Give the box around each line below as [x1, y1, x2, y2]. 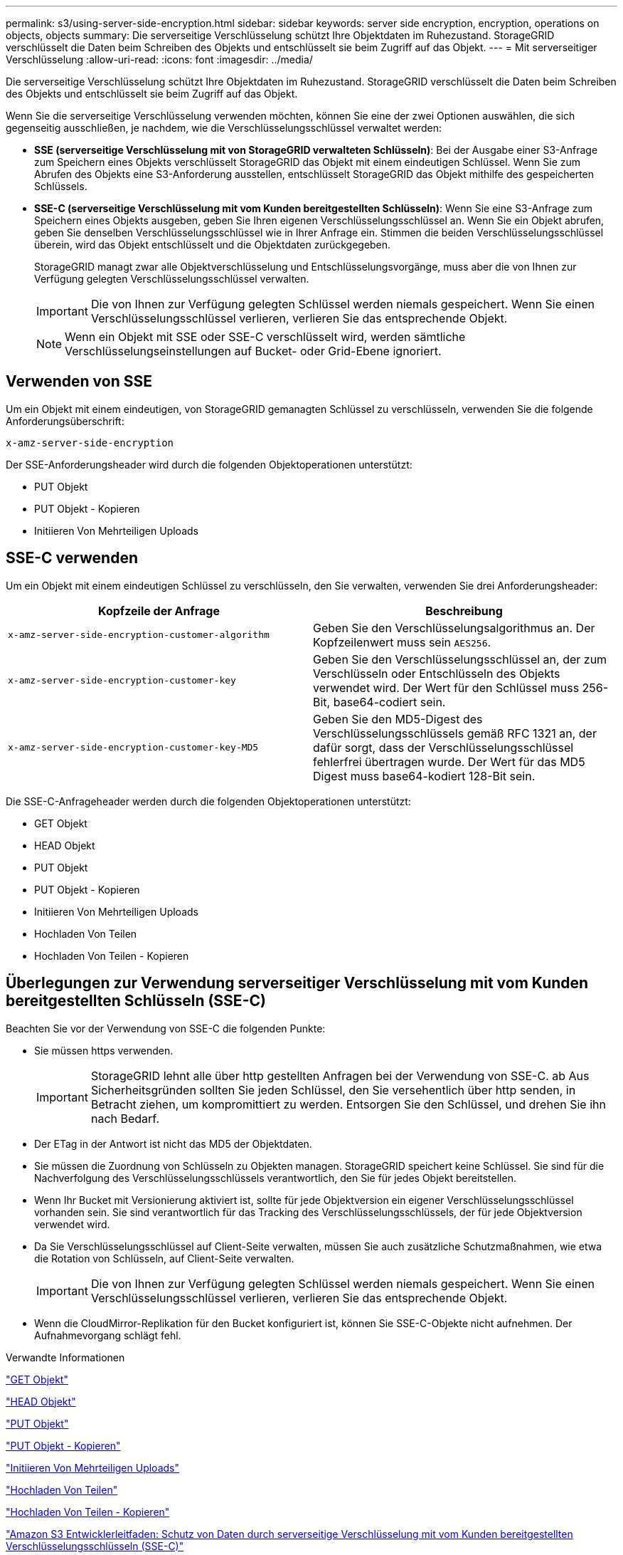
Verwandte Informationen [6, 1351, 125, 1363]
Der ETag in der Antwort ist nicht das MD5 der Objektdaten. [34, 1137, 312, 1150]
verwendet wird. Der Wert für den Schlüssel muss [313, 680, 580, 695]
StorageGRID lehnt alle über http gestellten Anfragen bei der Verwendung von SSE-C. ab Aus [90, 1068, 590, 1083]
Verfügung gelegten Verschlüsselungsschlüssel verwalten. [34, 273, 309, 285]
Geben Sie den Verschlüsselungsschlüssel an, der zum [313, 651, 607, 666]
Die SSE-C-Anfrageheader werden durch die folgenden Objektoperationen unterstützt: [6, 795, 411, 807]
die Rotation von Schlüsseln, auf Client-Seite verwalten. [34, 1252, 294, 1265]
